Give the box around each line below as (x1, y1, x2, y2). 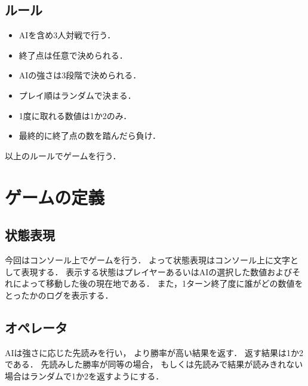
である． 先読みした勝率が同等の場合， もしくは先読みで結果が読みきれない (5, 358, 303, 370)
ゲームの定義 (5, 184, 105, 209)
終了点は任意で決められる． (19, 48, 128, 61)
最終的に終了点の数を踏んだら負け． (19, 129, 161, 142)
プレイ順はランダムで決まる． (19, 89, 136, 101)
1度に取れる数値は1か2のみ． (19, 109, 132, 121)
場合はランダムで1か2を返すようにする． (5, 369, 164, 382)
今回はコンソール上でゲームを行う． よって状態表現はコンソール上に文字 (5, 253, 290, 266)
